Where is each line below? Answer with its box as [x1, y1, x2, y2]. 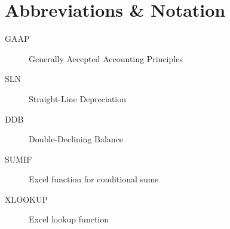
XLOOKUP [5, 193, 48, 205]
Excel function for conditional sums [29, 173, 159, 185]
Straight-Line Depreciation [29, 92, 127, 105]
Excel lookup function [29, 213, 109, 225]
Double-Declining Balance [29, 133, 124, 145]
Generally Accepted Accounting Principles [29, 52, 183, 65]
